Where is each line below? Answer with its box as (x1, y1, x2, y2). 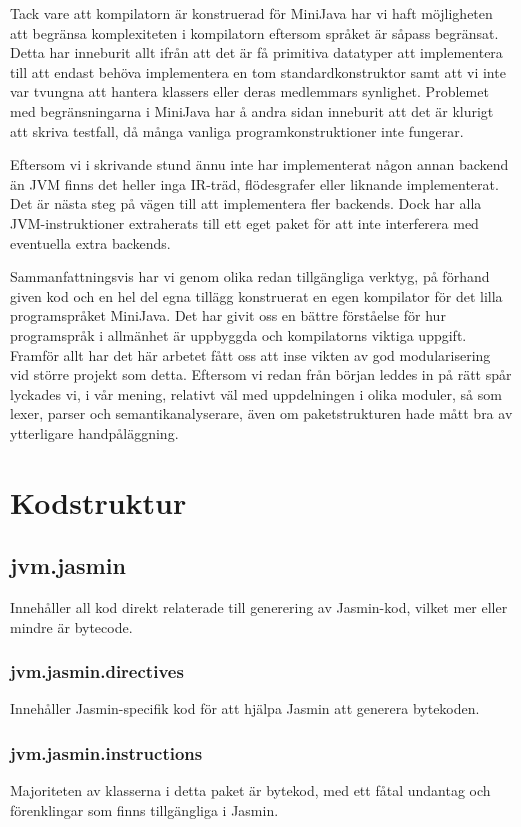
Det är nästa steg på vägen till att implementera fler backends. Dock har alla (10, 193, 482, 214)
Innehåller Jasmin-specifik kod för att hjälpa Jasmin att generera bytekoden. (10, 698, 480, 719)
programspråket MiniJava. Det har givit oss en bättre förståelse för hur (10, 305, 446, 326)
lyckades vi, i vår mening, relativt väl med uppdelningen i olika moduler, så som (10, 383, 502, 404)
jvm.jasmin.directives (10, 659, 184, 684)
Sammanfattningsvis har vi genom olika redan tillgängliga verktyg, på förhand (10, 266, 490, 287)
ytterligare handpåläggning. (10, 422, 179, 443)
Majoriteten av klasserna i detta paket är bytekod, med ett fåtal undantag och (10, 780, 491, 801)
